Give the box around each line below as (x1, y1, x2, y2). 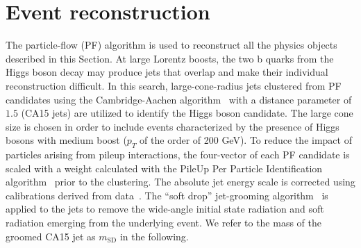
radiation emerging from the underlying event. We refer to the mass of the (6, 215, 321, 230)
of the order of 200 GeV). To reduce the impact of (140, 133, 352, 147)
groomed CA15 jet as (6, 229, 96, 243)
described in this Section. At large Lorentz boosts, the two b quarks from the (6, 51, 334, 65)
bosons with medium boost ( (6, 133, 127, 147)
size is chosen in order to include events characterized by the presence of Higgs (6, 119, 339, 133)
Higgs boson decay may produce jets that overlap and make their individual (6, 65, 328, 79)
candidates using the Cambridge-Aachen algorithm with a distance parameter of (6, 92, 352, 106)
